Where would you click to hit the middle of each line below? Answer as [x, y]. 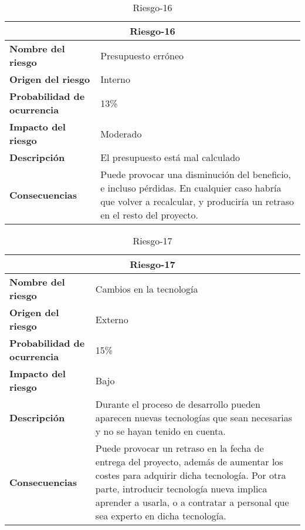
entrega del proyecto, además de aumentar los [189, 462]
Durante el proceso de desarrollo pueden [178, 404]
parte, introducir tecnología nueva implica [181, 489]
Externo [112, 319]
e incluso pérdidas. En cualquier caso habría [191, 188]
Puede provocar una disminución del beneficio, [196, 174]
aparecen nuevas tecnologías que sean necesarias [194, 417]
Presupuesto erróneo [142, 55]
